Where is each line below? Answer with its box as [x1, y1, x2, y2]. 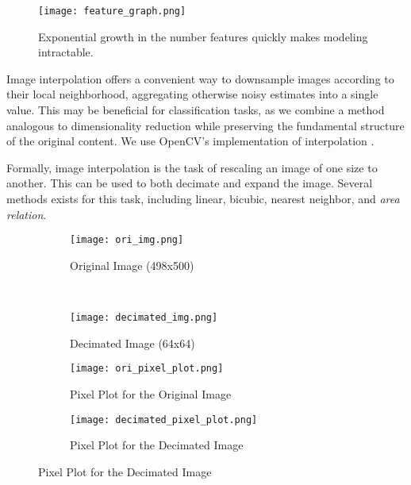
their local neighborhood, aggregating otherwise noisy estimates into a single [6, 86, 378, 102]
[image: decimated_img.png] [70, 312, 218, 324]
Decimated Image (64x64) [70, 334, 195, 351]
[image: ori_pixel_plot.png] [70, 363, 224, 375]
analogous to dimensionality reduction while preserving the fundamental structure [6, 117, 405, 133]
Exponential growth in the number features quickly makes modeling [38, 28, 368, 44]
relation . [6, 206, 47, 222]
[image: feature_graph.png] [38, 6, 186, 17]
